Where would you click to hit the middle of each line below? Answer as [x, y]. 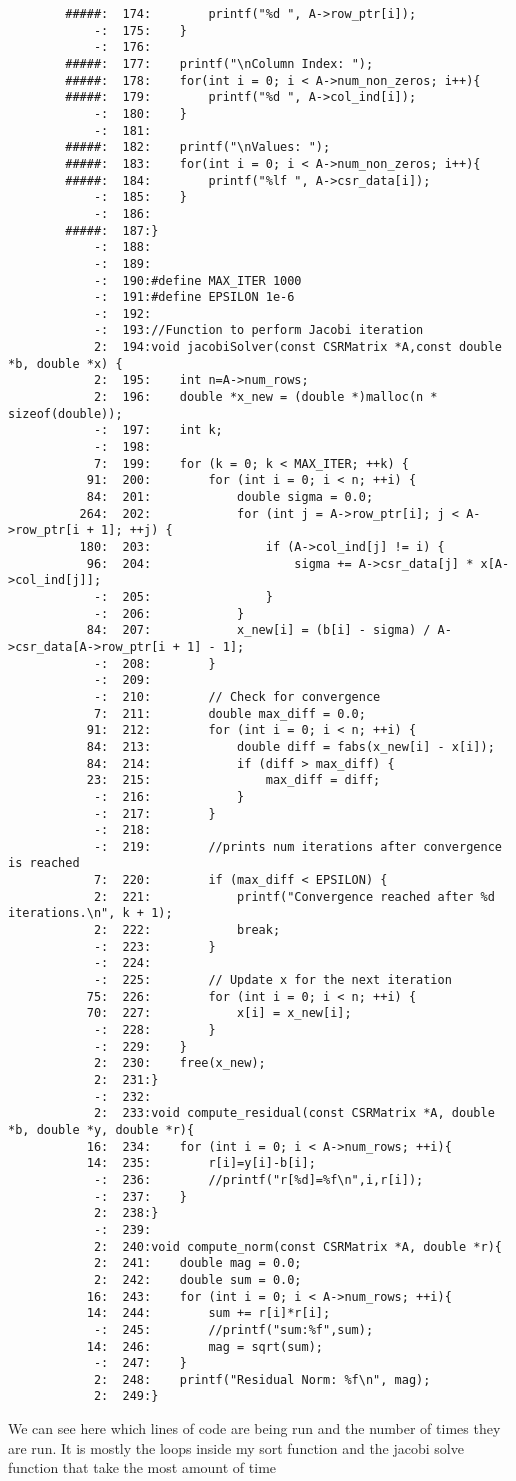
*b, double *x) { [65, 363]
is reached [44, 863]
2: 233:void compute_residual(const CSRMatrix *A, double [294, 1113]
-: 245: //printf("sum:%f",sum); [233, 1329]
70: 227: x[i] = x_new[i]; [219, 1013]
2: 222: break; [187, 930]
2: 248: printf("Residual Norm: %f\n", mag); [262, 1379]
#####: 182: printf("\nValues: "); [198, 147]
